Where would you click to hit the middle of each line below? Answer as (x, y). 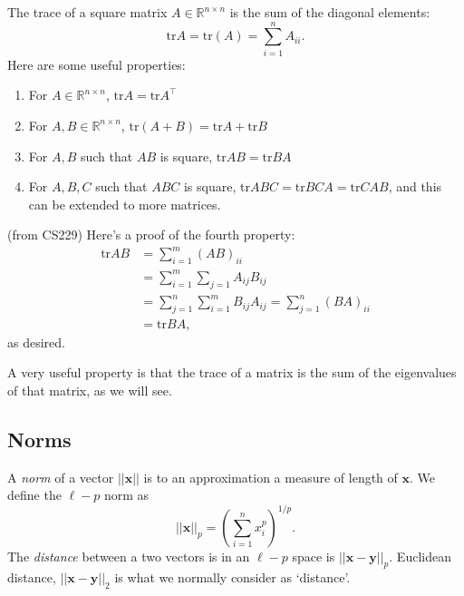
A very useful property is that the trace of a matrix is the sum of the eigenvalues (232, 372)
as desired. (36, 342)
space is (314, 556)
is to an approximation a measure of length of (271, 477)
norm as (126, 495)
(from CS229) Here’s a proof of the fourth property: (151, 234)
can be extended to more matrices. (125, 204)
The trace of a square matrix (87, 12)
